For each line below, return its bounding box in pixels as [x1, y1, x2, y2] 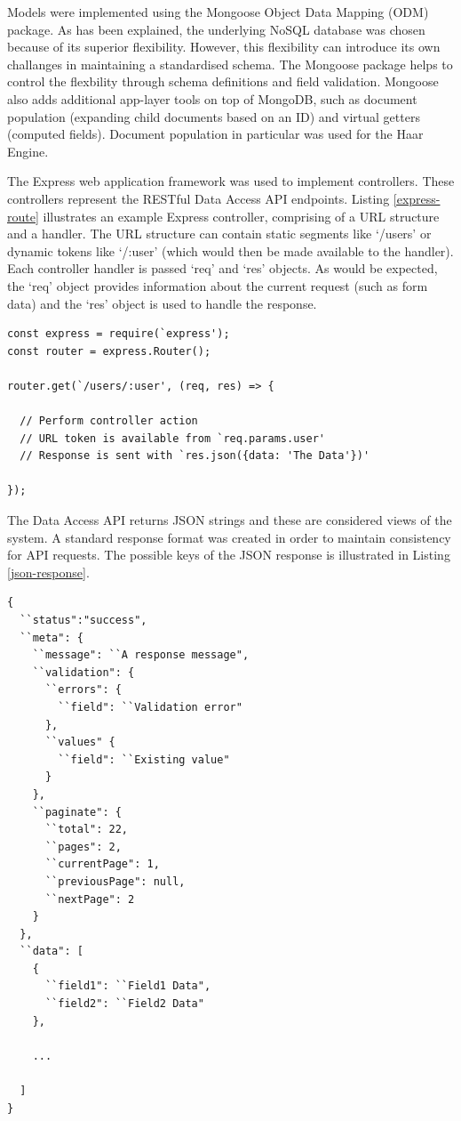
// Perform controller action [20, 415, 198, 428]
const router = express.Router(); [7, 344, 211, 358]
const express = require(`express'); [7, 327, 230, 341]
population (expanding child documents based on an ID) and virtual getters [7, 107, 420, 125]
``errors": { [44, 683, 122, 697]
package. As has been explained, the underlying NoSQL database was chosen [7, 20, 425, 38]
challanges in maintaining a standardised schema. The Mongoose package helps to [7, 54, 453, 73]
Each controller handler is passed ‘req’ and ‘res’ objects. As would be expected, [7, 259, 438, 278]
